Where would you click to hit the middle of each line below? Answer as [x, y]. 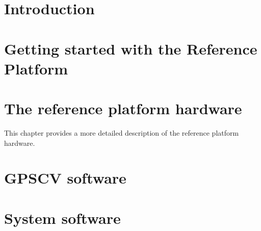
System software [62, 217]
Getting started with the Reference [131, 48]
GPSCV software [65, 178]
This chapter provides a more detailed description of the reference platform [122, 133]
